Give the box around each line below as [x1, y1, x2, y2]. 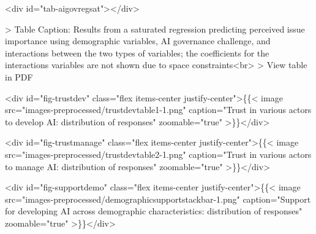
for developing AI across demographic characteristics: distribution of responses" [5, 205, 303, 217]
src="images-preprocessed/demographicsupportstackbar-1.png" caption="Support [5, 192, 311, 205]
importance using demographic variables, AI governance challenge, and [5, 34, 271, 47]
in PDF [5, 70, 33, 83]
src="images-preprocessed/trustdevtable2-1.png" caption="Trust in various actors [5, 147, 312, 160]
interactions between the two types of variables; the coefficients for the [5, 46, 269, 59]
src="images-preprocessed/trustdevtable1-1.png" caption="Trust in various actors [5, 103, 312, 116]
